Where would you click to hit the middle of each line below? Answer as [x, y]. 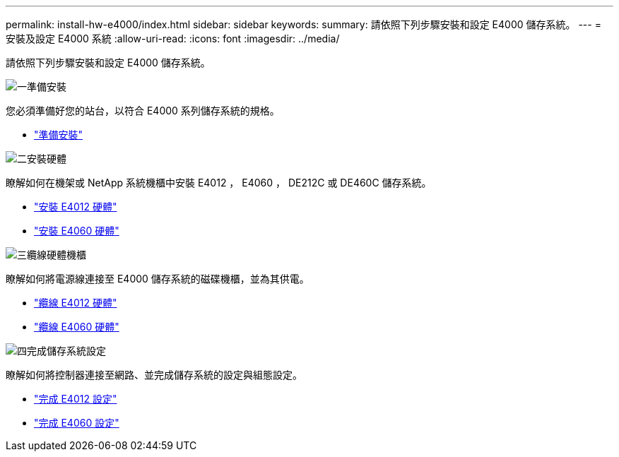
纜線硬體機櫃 [57, 255]
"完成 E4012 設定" [76, 399]
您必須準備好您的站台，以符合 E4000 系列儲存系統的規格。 [143, 111]
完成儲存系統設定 [66, 351]
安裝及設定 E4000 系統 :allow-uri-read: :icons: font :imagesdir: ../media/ [173, 38]
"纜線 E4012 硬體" [76, 303]
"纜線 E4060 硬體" [77, 327]
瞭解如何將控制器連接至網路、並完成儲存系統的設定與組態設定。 [154, 375]
